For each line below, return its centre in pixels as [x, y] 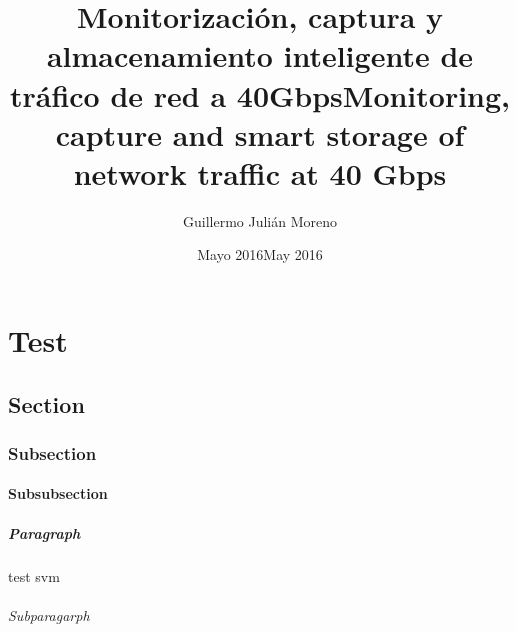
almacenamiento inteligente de [260, 55]
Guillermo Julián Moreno [259, 220]
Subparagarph [49, 614]
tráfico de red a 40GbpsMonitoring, [260, 94]
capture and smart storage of [260, 133]
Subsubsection [58, 493]
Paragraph [44, 532]
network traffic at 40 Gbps [260, 172]
